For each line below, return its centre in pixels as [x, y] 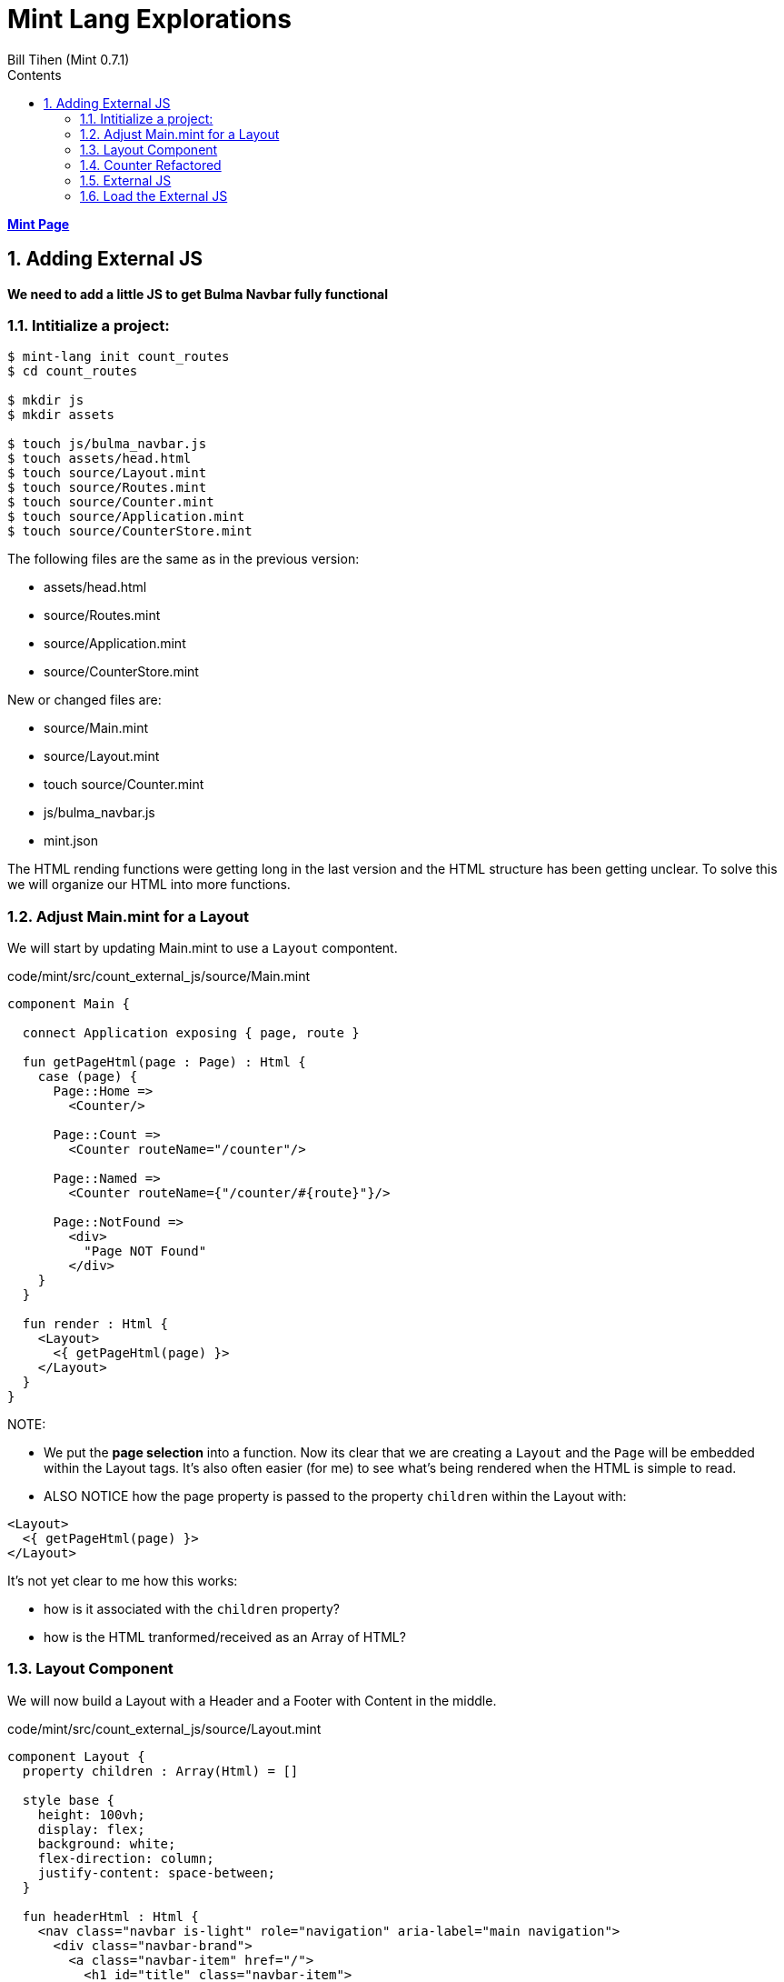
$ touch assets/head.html [99, 459]
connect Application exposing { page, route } [191, 1033]
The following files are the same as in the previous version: [184, 559]
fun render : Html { [95, 1324]
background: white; [107, 1843]
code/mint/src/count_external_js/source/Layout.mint [164, 1728]
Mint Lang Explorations [149, 19]
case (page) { [88, 1077]
